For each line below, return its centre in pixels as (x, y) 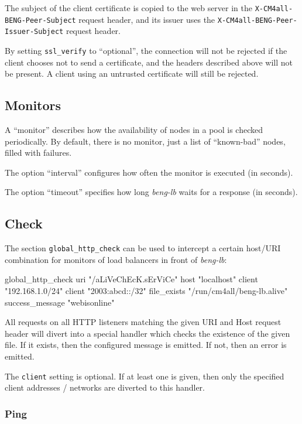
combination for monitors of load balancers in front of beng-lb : (116, 259)
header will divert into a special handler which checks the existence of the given (147, 333)
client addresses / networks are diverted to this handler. (105, 387)
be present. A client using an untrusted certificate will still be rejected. (132, 73)
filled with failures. (38, 153)
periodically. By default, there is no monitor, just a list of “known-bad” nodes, (145, 141)
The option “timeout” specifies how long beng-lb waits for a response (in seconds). (151, 192)
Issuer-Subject (34, 32)
